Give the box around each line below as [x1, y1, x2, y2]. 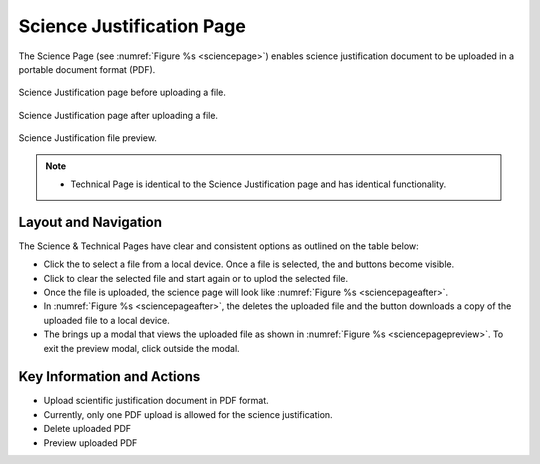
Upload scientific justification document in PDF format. [43, 395, 269, 407]
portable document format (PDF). [18, 63, 156, 75]
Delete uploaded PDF [43, 423, 132, 435]
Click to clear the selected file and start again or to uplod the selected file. [43, 272, 349, 284]
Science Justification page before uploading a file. [18, 86, 227, 99]
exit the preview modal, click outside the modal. [43, 342, 240, 354]
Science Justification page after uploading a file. [18, 109, 219, 121]
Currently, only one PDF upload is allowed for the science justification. [43, 408, 334, 420]
